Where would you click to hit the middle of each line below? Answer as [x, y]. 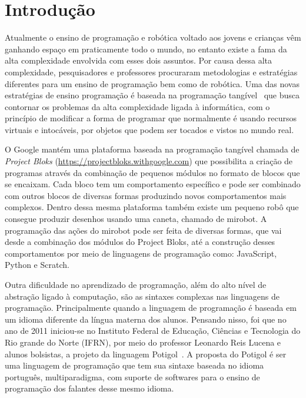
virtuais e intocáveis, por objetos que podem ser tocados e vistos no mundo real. [149, 129]
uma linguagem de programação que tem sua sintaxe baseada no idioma [134, 365]
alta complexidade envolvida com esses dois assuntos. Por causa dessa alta [138, 60]
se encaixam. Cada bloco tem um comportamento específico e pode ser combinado [153, 184]
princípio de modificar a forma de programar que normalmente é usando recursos [151, 118]
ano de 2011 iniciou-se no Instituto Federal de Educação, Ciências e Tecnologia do [153, 331]
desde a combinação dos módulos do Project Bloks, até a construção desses [140, 242]
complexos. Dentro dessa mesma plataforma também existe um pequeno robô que [152, 207]
